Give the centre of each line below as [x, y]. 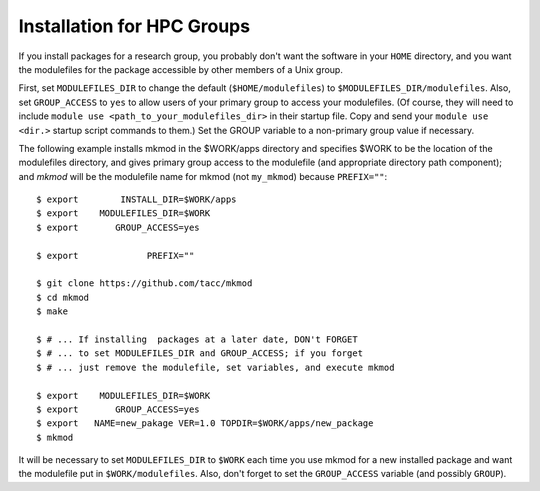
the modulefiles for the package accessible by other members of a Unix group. [181, 69]
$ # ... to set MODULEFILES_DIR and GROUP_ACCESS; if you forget [200, 353]
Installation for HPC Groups [134, 26]
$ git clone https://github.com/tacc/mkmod [144, 283]
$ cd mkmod [63, 297]
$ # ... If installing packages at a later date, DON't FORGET [197, 339]
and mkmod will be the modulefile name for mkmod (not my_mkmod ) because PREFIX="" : [203, 176]
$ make [52, 311]
